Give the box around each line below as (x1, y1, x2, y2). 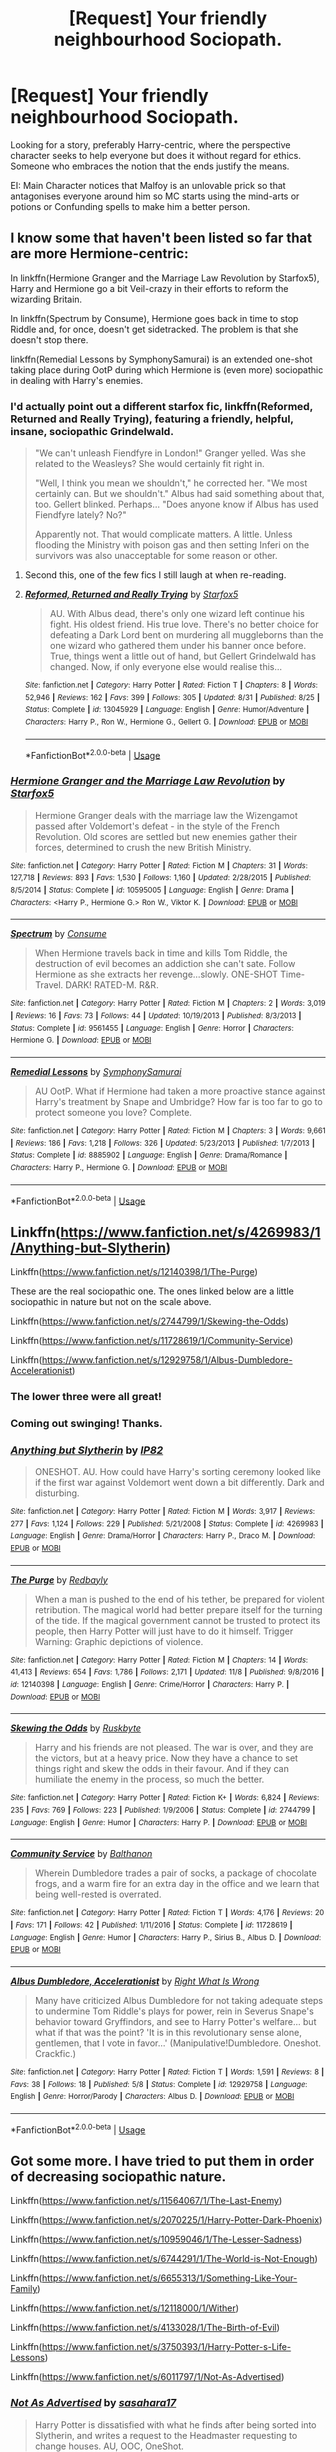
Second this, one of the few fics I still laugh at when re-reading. (24, 569, 287, 581)
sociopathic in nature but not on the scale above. (10, 1295, 212, 1307)
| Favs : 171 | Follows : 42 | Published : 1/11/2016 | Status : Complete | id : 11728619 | (10, 1920, 293, 1930)
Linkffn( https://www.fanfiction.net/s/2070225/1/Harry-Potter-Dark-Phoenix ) (10, 2214, 323, 2226)
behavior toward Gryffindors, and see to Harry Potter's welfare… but (34, 2015, 317, 2027)
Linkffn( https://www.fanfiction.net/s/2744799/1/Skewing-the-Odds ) (10, 1315, 290, 1327)
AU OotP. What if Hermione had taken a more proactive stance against (34, 1085, 326, 1097)
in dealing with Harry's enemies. (10, 374, 144, 386)
